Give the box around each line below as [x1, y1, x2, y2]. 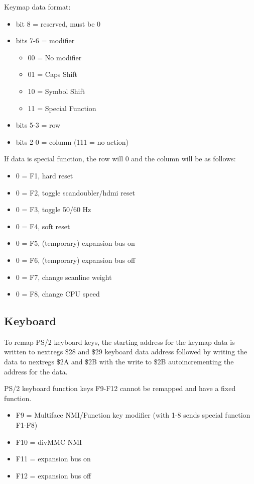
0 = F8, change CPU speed [16, 288, 100, 299]
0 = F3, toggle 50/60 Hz [16, 204, 91, 215]
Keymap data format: [4, 2, 71, 12]
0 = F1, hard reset [16, 170, 73, 180]
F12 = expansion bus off [16, 470, 91, 480]
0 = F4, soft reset [16, 221, 70, 231]
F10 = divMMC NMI [16, 436, 82, 447]
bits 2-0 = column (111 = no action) [16, 136, 129, 147]
